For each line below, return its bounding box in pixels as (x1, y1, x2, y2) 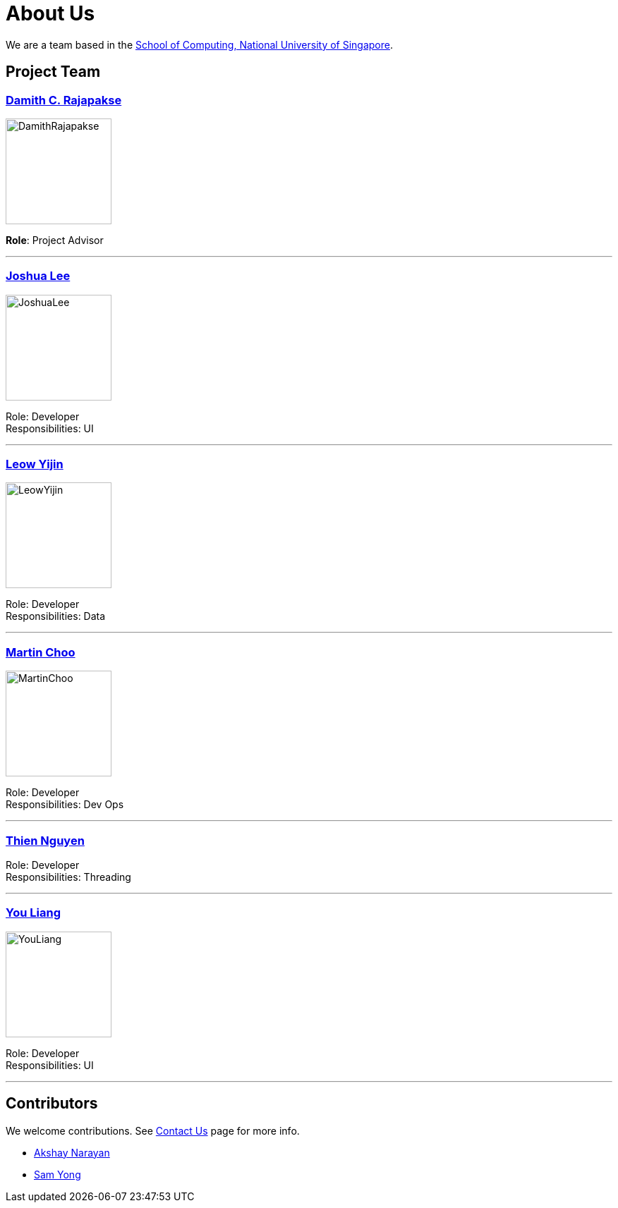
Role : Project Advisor (6, 233, 104, 246)
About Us (6, 1, 95, 25)
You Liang (6, 905, 61, 920)
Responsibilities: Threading (6, 870, 131, 883)
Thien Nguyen (6, 833, 85, 848)
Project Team (6, 63, 101, 81)
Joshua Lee (6, 269, 71, 283)
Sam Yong (34, 1168, 81, 1180)
